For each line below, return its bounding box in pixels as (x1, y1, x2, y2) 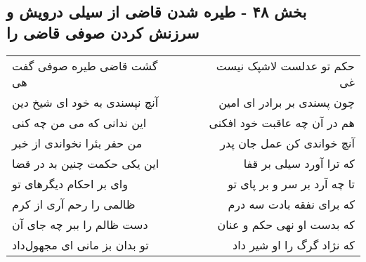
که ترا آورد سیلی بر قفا (243, 155, 355, 171)
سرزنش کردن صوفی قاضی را (6, 21, 200, 43)
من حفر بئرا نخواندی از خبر (12, 134, 143, 151)
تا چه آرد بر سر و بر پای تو (228, 175, 355, 192)
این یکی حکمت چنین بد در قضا (12, 155, 159, 171)
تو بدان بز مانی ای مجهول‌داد (12, 236, 149, 253)
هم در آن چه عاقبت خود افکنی (209, 114, 355, 131)
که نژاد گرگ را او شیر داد (233, 236, 355, 253)
